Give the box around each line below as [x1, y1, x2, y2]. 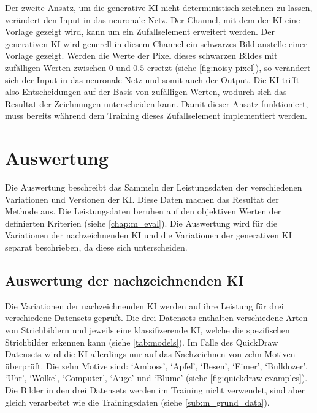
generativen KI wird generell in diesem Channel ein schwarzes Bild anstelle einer [5, 37, 307, 50]
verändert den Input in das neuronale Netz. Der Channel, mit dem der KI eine [5, 13, 300, 26]
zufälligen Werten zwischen [5, 61, 107, 74]
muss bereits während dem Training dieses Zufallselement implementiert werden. [5, 109, 307, 122]
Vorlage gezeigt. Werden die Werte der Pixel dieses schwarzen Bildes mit [5, 49, 278, 62]
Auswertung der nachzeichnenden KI [5, 271, 244, 290]
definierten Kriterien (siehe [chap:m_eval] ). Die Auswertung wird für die [5, 216, 277, 229]
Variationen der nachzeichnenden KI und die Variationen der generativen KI [5, 229, 292, 241]
